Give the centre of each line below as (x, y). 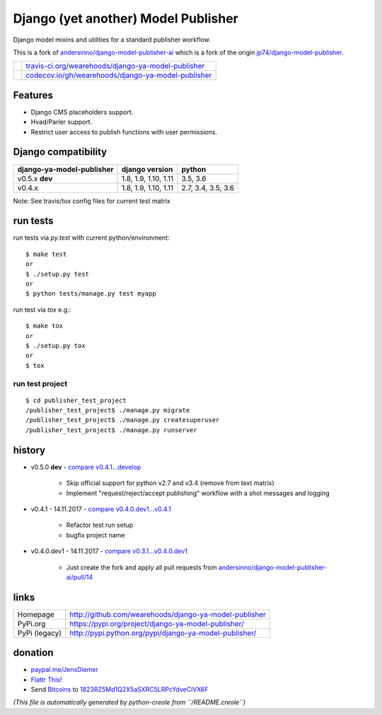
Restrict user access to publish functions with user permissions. (124, 132)
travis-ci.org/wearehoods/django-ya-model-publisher (115, 66)
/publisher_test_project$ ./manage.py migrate (108, 411)
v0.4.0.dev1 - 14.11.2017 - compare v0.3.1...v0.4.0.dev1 (109, 551)
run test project (40, 383)
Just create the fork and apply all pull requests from (141, 567)
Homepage (36, 614)
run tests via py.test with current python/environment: (91, 238)
